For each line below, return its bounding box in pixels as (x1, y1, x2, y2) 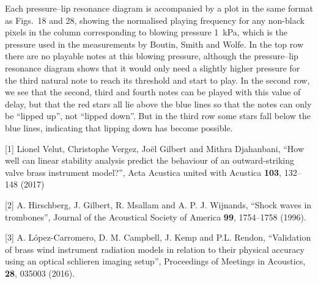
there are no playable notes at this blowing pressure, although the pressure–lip (5, 49, 298, 62)
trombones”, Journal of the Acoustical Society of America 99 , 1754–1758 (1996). (5, 210, 306, 223)
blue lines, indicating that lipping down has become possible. (5, 121, 233, 134)
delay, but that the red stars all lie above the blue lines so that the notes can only (5, 97, 312, 110)
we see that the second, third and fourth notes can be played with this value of (5, 86, 301, 98)
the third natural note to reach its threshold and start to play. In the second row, (5, 73, 310, 86)
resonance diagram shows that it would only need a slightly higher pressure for (5, 61, 300, 74)
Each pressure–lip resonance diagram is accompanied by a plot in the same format (5, 2, 313, 14)
